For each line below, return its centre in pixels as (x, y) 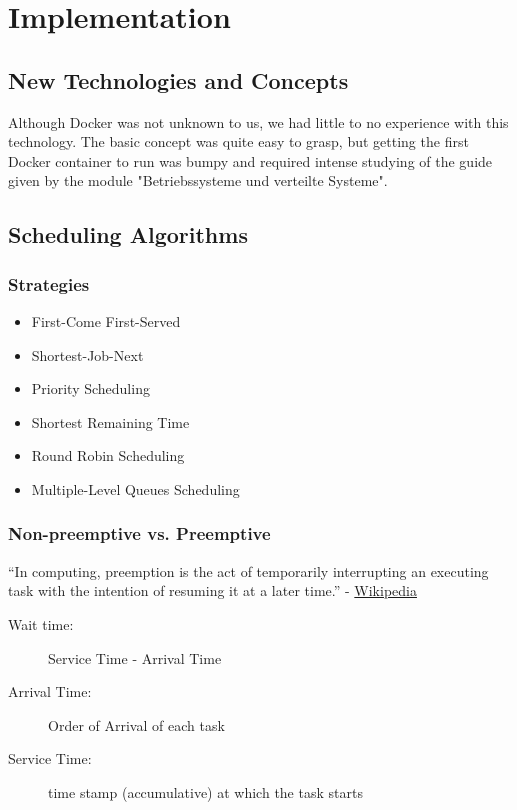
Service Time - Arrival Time (135, 657)
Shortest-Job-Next (87, 354)
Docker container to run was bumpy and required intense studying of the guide (250, 160)
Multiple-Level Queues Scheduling (135, 488)
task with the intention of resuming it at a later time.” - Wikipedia (212, 590)
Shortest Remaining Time (110, 421)
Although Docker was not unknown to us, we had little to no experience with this (258, 121)
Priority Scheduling (90, 388)
